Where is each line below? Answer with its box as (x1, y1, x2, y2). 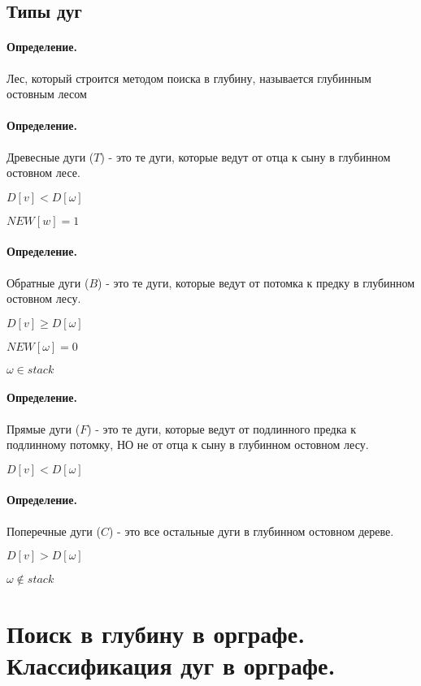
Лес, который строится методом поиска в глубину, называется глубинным (7, 69, 371, 86)
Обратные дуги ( (7, 274, 89, 291)
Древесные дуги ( (7, 148, 94, 165)
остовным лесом (7, 85, 87, 102)
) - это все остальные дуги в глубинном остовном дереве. (108, 522, 394, 539)
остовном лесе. (7, 164, 80, 181)
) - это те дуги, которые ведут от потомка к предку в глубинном (98, 274, 415, 291)
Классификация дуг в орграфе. (7, 649, 336, 682)
